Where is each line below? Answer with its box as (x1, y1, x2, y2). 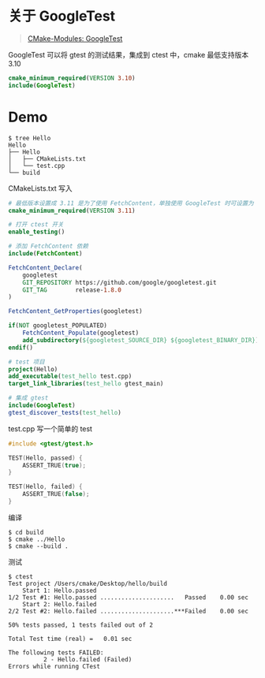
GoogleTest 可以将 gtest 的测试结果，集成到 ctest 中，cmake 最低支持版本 (8, 50, 249, 59)
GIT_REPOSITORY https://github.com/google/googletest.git (22, 278, 217, 286)
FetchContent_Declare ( (8, 263, 83, 272)
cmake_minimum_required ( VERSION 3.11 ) (8, 207, 136, 214)
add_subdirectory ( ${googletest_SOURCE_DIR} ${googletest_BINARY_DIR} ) (22, 336, 259, 344)
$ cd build (8, 528, 44, 536)
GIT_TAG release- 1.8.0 (22, 285, 122, 294)
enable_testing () (8, 228, 65, 237)
